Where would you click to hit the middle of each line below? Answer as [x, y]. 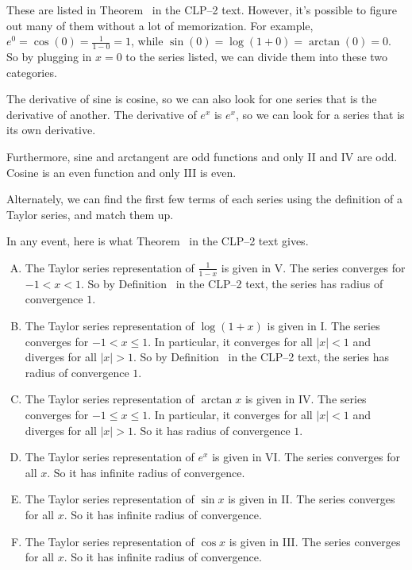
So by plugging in [49, 57]
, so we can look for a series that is [320, 114]
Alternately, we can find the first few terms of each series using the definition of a [205, 199]
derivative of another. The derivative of [102, 114]
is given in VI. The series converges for [306, 457]
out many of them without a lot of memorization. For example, [160, 25]
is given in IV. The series [306, 399]
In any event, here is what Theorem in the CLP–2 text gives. [158, 241]
